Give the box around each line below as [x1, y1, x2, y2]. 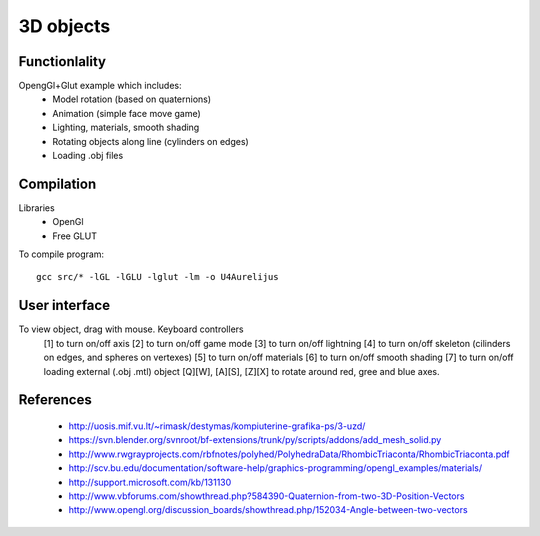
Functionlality [18, 53, 107, 70]
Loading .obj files [52, 150, 124, 162]
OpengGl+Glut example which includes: [18, 80, 182, 92]
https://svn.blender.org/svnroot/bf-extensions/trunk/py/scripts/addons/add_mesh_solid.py [68, 434, 442, 446]
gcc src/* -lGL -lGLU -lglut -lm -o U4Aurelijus [36, 271, 279, 283]
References [18, 391, 92, 409]
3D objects [18, 15, 111, 37]
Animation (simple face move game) [52, 107, 202, 119]
